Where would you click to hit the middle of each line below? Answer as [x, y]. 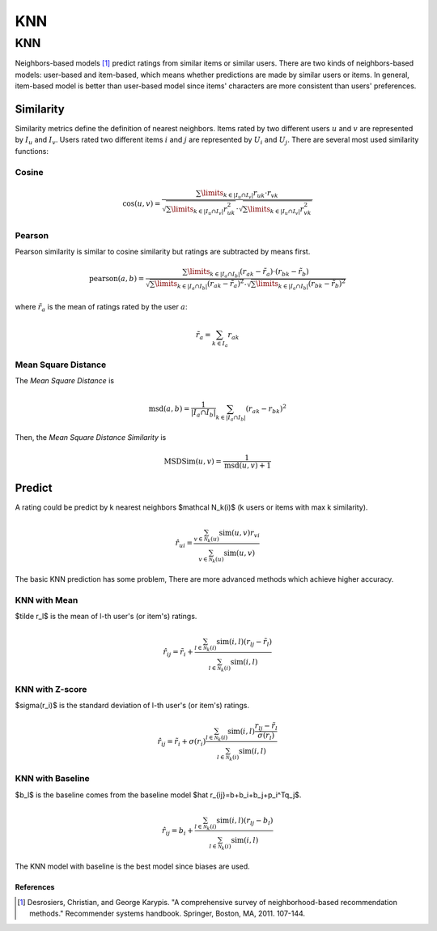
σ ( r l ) [266, 737]
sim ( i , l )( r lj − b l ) [244, 821]
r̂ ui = [184, 544]
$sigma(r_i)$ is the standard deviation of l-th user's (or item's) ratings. [132, 706]
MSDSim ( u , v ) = [193, 461]
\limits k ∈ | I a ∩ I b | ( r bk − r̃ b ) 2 [301, 285]
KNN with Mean [47, 600]
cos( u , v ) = [142, 203]
